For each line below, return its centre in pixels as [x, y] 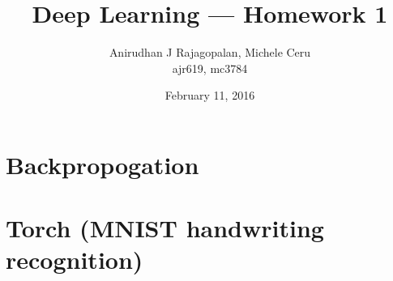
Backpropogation [103, 164]
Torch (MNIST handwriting [165, 228]
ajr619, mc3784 [210, 68]
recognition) [75, 260]
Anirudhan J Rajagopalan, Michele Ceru [210, 52]
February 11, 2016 [210, 95]
